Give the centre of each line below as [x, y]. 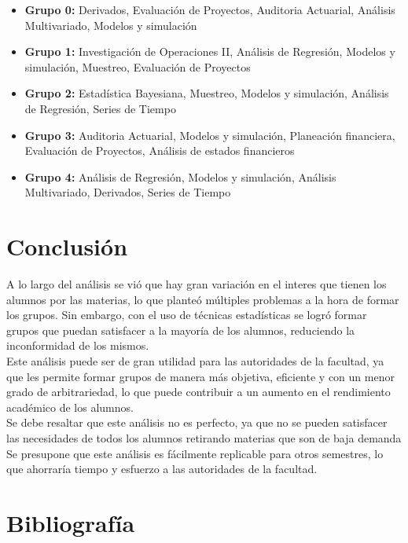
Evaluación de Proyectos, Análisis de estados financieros [160, 150]
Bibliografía [71, 522]
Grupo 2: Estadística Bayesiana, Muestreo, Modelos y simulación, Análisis [207, 93]
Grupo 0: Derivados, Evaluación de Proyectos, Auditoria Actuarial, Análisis [210, 9]
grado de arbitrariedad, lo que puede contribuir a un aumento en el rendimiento [198, 392]
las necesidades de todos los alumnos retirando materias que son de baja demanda [204, 438]
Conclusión [67, 246]
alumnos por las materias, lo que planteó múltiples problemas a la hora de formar [203, 299]
